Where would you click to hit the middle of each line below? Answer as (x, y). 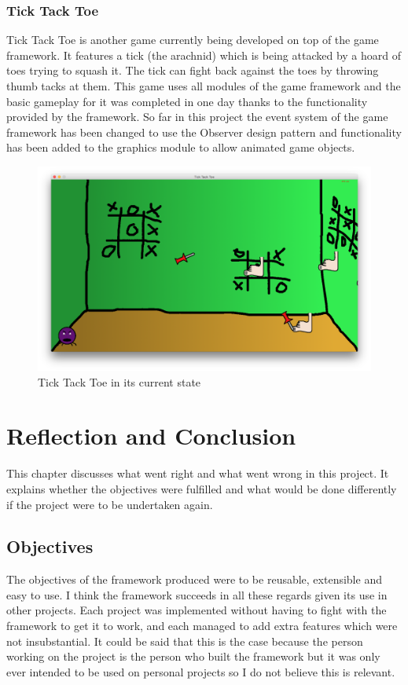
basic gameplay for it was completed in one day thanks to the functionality (187, 101)
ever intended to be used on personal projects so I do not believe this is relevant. (201, 671)
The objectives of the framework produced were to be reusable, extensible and (194, 579)
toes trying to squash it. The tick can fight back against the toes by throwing (193, 70)
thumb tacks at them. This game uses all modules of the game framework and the (204, 86)
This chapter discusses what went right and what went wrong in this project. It (198, 473)
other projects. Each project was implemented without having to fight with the (197, 610)
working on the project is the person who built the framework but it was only (193, 656)
